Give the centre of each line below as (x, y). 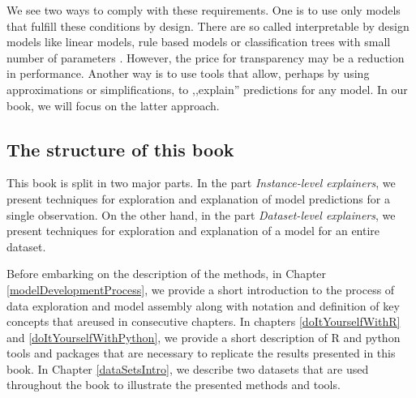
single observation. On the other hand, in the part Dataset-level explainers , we (201, 214)
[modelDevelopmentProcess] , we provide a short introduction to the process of (201, 289)
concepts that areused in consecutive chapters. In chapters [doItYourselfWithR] (204, 321)
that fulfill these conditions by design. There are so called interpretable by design (208, 26)
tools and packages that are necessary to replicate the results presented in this (201, 353)
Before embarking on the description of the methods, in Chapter (167, 274)
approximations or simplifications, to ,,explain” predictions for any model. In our (207, 89)
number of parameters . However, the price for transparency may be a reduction (206, 57)
